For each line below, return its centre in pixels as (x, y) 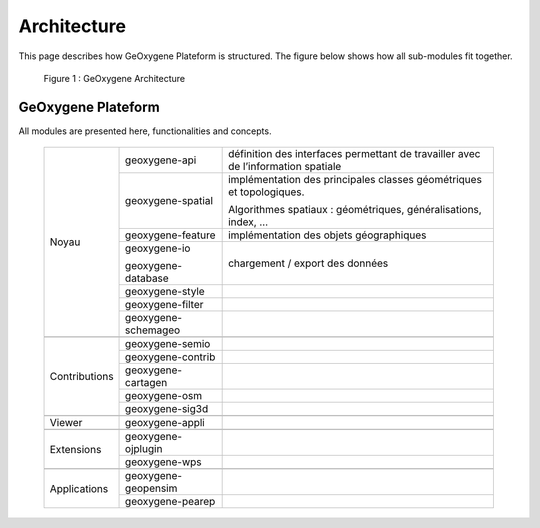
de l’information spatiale (285, 167)
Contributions (81, 377)
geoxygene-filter (164, 305)
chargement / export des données (308, 263)
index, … (248, 222)
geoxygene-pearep (170, 502)
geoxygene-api (161, 160)
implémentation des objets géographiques (327, 235)
